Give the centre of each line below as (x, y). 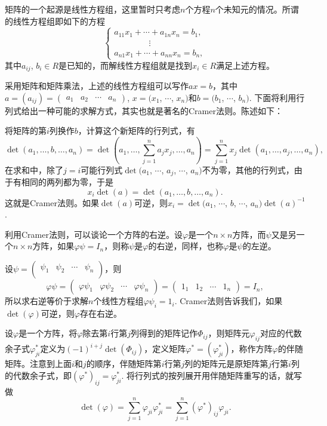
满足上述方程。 (246, 65)
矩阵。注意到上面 (38, 364)
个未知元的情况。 (249, 9)
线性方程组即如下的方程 (59, 21)
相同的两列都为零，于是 (67, 182)
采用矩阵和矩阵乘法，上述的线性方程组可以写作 (97, 86)
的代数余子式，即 (38, 375)
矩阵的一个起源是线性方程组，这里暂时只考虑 (92, 9)
